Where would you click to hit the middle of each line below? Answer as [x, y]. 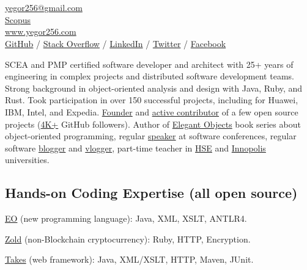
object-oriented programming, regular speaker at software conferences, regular [151, 136]
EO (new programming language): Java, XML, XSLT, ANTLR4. [126, 218]
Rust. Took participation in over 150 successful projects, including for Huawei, [152, 100]
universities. [27, 160]
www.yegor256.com [41, 31]
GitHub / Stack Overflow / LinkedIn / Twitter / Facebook [116, 43]
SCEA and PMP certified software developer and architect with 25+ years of [149, 64]
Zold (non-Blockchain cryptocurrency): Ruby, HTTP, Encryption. [128, 239]
